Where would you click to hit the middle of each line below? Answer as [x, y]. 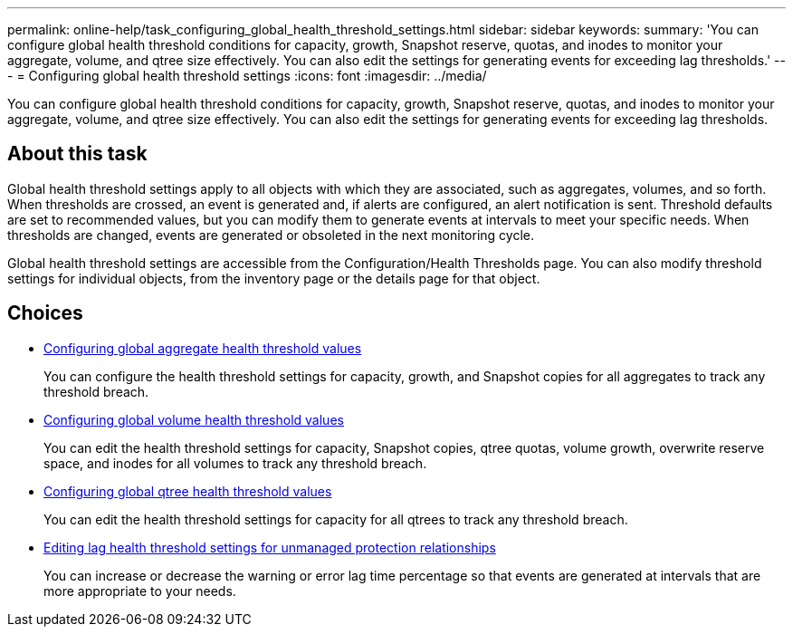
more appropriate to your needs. [140, 591]
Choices [45, 313]
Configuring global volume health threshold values [194, 419]
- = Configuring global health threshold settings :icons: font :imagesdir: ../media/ [247, 76]
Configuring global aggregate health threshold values [203, 348]
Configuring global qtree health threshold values [188, 491]
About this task [77, 154]
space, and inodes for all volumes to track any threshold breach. [235, 463]
